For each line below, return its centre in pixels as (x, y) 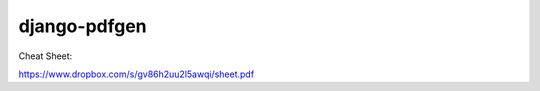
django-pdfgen (82, 26)
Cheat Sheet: (45, 56)
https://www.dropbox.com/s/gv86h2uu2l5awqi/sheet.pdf (136, 74)
